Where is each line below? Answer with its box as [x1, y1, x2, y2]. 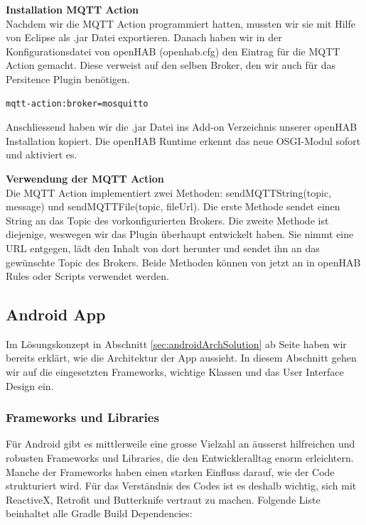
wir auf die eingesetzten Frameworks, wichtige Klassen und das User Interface [6, 364, 344, 379]
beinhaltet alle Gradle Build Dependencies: [6, 506, 193, 521]
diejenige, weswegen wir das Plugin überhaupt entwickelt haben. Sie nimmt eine [6, 227, 354, 242]
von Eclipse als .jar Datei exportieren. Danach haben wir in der [6, 30, 282, 45]
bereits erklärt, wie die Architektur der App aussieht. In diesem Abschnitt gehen [6, 350, 357, 365]
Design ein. [6, 378, 54, 393]
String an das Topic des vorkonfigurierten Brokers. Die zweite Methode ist [6, 212, 329, 227]
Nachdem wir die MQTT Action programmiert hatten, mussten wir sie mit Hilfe [6, 16, 355, 31]
